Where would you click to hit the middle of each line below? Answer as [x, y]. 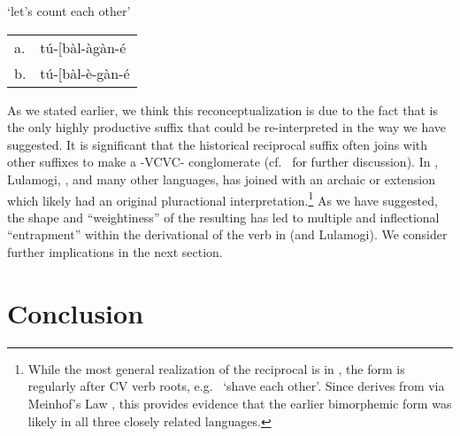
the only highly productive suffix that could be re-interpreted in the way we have [227, 127]
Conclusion [76, 312]
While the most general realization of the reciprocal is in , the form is [216, 368]
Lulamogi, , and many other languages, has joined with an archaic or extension [221, 179]
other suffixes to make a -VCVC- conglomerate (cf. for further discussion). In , [223, 162]
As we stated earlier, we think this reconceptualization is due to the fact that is [222, 109]
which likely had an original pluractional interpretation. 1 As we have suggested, [222, 199]
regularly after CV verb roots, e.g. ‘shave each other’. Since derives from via [236, 386]
